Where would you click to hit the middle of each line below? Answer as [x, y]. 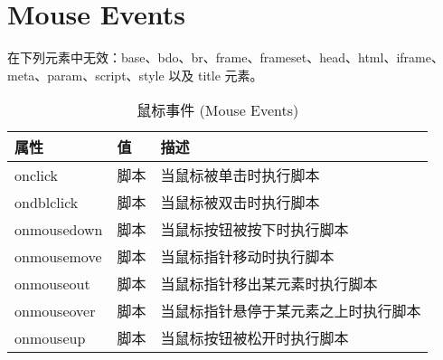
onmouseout [52, 283]
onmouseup [50, 337]
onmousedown [59, 229]
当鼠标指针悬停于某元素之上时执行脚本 [291, 311]
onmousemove [58, 256]
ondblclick [47, 202]
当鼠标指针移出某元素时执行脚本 [269, 284]
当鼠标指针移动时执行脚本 [247, 257]
